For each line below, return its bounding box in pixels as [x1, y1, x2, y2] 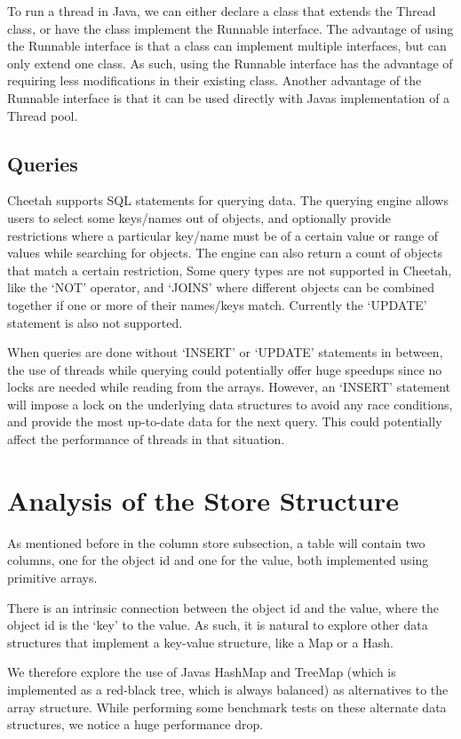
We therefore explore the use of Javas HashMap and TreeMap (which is [7, 663, 396, 681]
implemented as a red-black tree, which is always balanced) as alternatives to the [7, 679, 449, 698]
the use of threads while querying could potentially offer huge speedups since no [7, 360, 442, 378]
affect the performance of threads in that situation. [7, 430, 285, 449]
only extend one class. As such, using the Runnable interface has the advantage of [7, 53, 453, 72]
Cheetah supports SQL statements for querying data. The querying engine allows [7, 191, 449, 210]
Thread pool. [7, 106, 78, 124]
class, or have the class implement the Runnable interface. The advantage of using [7, 19, 454, 37]
